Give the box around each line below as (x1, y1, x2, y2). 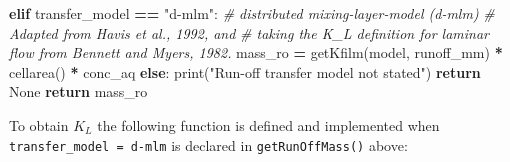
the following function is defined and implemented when (97, 114, 440, 135)
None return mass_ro (9, 81, 148, 102)
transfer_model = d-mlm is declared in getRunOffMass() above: (9, 134, 408, 155)
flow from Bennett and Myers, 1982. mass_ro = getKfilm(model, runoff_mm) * (9, 42, 503, 63)
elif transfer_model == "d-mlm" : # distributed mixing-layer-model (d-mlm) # (9, 3, 495, 23)
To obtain (9, 114, 69, 135)
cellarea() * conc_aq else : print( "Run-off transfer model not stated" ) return (9, 61, 481, 82)
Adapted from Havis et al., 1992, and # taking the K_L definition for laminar (9, 22, 489, 43)
